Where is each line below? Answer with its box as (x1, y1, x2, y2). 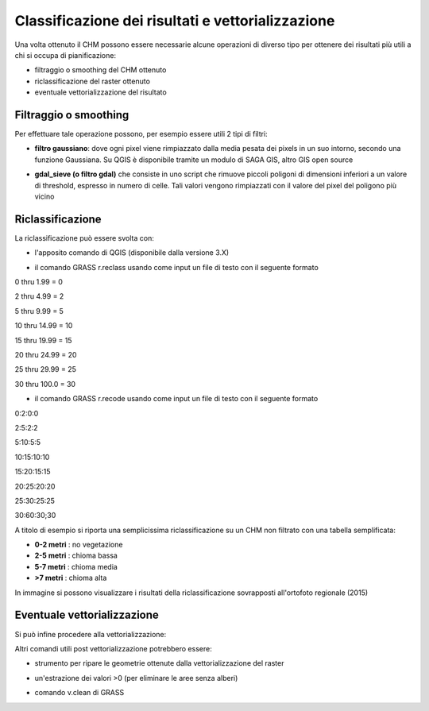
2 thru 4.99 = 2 (14, 292, 64, 301)
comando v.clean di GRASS (34, 688, 125, 697)
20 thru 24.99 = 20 (14, 350, 77, 359)
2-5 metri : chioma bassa (34, 551, 118, 560)
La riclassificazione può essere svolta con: (14, 233, 154, 242)
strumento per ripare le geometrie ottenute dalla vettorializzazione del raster (34, 659, 284, 668)
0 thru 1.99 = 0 (14, 277, 64, 287)
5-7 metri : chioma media (34, 562, 118, 571)
